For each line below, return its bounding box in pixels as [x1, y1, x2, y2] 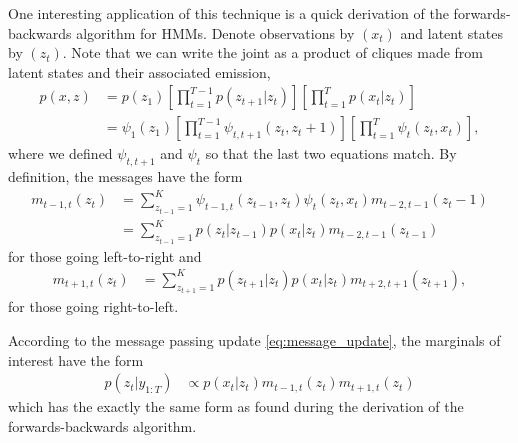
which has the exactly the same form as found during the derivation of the [8, 396, 464, 417]
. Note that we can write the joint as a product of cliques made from [62, 42, 484, 63]
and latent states [400, 22, 503, 43]
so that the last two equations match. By [205, 143, 457, 164]
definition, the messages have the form [8, 166, 243, 187]
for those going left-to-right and [8, 245, 202, 266]
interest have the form [8, 349, 144, 370]
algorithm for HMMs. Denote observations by [76, 22, 355, 43]
